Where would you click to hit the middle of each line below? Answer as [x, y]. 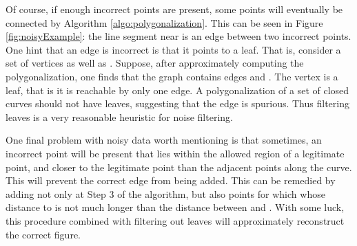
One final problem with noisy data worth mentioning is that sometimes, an [164, 140]
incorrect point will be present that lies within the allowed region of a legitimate [175, 153]
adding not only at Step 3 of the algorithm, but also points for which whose [165, 193]
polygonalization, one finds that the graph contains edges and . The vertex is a [172, 76]
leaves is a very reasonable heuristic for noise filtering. [119, 116]
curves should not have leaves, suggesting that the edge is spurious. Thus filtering [177, 103]
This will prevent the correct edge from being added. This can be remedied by [171, 180]
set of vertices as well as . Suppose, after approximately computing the [155, 63]
